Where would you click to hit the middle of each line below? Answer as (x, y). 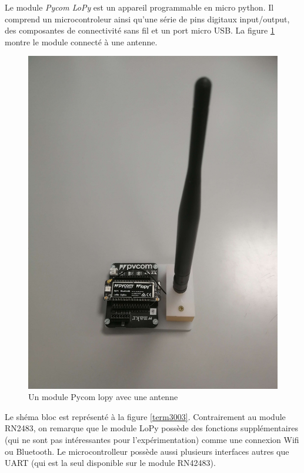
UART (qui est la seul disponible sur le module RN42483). (110, 463)
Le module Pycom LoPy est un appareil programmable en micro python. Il (139, 7)
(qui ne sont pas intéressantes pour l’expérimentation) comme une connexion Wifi (152, 440)
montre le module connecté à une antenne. (81, 41)
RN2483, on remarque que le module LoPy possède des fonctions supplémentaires (151, 428)
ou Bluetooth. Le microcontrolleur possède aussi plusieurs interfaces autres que (147, 451)
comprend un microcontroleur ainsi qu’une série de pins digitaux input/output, (147, 19)
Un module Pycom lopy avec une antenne (103, 397)
